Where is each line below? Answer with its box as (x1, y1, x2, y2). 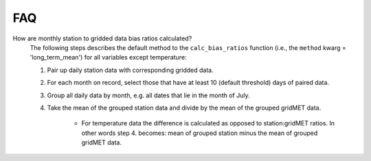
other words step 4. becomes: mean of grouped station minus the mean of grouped (81, 129, 318, 137)
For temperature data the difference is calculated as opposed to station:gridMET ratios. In (81, 119, 335, 127)
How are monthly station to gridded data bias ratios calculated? (12, 34, 192, 42)
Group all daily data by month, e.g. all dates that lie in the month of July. (47, 91, 250, 99)
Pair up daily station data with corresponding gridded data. (47, 66, 214, 74)
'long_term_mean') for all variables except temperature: (30, 53, 187, 62)
